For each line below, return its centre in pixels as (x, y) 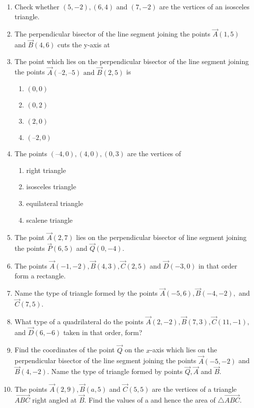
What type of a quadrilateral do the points (79, 322)
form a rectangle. (40, 275)
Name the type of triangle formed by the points (86, 293)
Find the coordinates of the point (65, 350)
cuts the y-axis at (84, 45)
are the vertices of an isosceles (204, 6)
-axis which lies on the (183, 350)
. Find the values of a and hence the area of (150, 399)
